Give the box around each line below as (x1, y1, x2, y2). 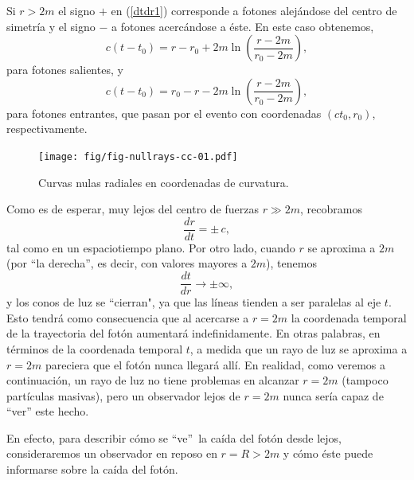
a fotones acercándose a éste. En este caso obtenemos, (111, 18, 374, 34)
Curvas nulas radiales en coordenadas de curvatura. (38, 174, 289, 190)
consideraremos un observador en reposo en (6, 445, 217, 462)
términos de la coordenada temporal (6, 340, 183, 357)
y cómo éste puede (283, 445, 373, 462)
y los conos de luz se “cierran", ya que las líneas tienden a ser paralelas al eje (6, 294, 381, 310)
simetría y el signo (6, 18, 96, 34)
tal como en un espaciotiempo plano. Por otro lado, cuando (6, 239, 295, 256)
